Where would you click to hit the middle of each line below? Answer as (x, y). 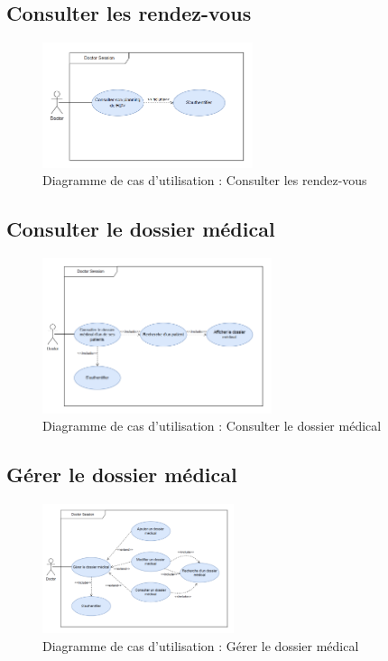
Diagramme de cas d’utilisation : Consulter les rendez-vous (205, 180)
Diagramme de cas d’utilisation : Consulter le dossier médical (212, 426)
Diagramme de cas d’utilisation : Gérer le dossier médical (201, 645)
